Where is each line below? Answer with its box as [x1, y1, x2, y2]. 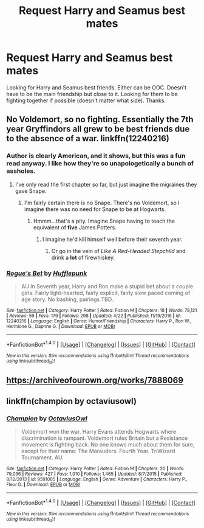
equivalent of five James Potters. [33, 223, 117, 231]
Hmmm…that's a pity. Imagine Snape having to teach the [33, 217, 175, 224]
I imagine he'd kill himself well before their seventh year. [42, 235, 183, 243]
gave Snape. [15, 187, 47, 195]
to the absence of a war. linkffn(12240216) [6, 133, 170, 144]
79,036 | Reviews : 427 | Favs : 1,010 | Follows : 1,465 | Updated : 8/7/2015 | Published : [6, 471, 183, 477]
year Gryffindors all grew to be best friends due [6, 124, 190, 134]
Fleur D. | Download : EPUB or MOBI [6, 481, 81, 487]
